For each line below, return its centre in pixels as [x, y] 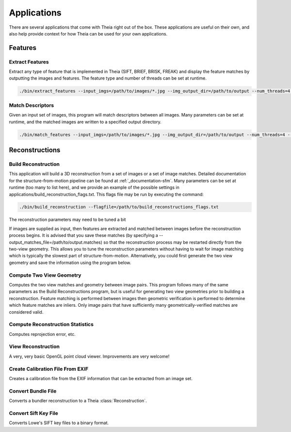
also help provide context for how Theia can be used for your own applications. [88, 33]
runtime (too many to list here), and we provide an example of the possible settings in [94, 187]
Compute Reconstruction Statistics [51, 324]
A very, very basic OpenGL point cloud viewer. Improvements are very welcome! [89, 356]
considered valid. [26, 312]
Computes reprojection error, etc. [42, 334]
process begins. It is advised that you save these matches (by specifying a [84, 235]
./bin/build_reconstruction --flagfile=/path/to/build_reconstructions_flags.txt [119, 207]
